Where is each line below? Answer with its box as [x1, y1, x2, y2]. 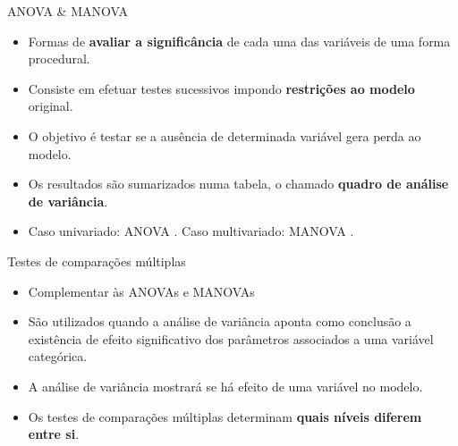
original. [28, 97, 73, 115]
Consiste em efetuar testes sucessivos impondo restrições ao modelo [28, 79, 415, 97]
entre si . [28, 425, 80, 443]
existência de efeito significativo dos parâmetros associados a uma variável [28, 329, 434, 348]
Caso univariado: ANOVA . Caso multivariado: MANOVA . [28, 222, 354, 240]
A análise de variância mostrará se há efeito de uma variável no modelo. [28, 376, 423, 395]
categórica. [28, 347, 88, 366]
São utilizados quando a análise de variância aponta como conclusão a [28, 312, 411, 331]
